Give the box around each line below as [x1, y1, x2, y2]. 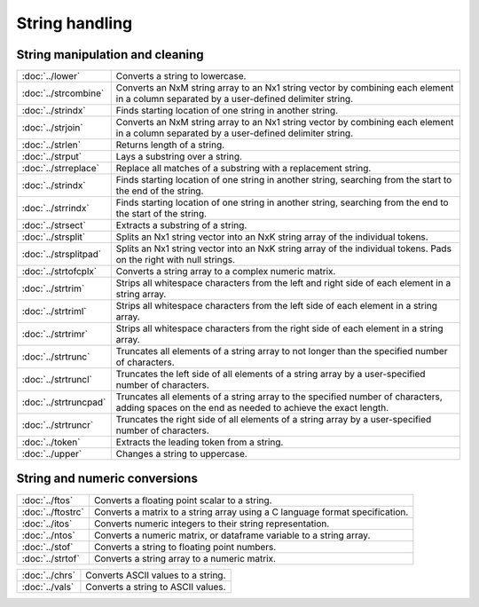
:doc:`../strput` [21, 151, 82, 163]
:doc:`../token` [21, 436, 81, 448]
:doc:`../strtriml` [21, 305, 87, 318]
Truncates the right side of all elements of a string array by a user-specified [115, 414, 432, 426]
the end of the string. [115, 185, 204, 197]
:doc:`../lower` [21, 70, 81, 83]
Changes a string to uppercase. [115, 448, 247, 461]
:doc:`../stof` [21, 540, 74, 553]
